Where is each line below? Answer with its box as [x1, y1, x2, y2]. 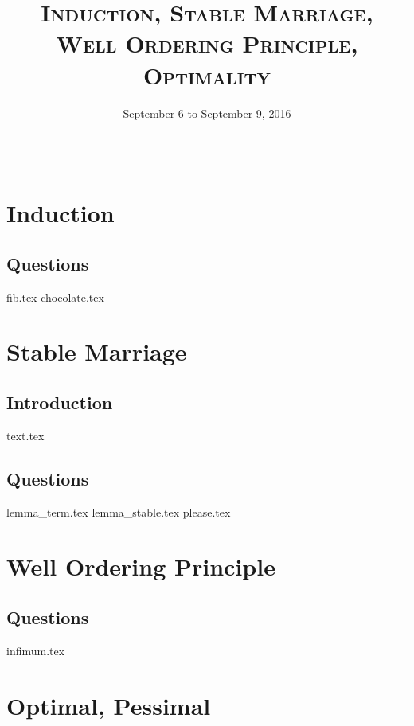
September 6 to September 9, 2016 [123, 104, 291, 121]
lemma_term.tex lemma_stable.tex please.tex [6, 503, 231, 520]
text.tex [6, 427, 45, 443]
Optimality [143, 58, 271, 91]
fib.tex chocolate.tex [6, 288, 104, 305]
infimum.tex [6, 642, 65, 658]
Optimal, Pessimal [6, 689, 211, 721]
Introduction [6, 390, 113, 415]
